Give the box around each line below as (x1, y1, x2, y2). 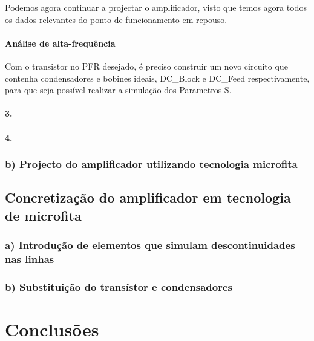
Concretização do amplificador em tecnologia (5, 188, 291, 207)
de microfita (5, 206, 82, 224)
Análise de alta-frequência (5, 36, 116, 49)
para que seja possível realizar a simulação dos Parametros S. (5, 83, 232, 96)
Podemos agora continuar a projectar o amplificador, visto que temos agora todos (5, 1, 307, 13)
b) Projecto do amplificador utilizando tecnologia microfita (5, 157, 298, 172)
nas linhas (5, 252, 54, 266)
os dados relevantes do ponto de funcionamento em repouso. (5, 13, 227, 25)
